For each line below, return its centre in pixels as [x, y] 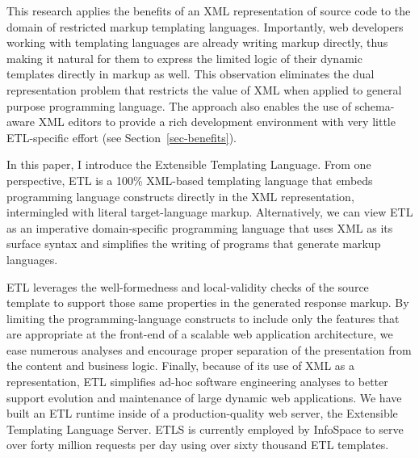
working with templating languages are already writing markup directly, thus [197, 42]
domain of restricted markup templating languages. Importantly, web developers [205, 26]
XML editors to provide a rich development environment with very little [217, 122]
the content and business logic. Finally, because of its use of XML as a [181, 366]
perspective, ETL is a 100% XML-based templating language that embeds [190, 180]
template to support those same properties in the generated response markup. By [208, 303]
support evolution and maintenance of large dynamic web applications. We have [204, 397]
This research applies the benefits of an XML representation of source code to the [209, 11]
